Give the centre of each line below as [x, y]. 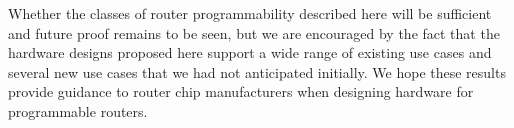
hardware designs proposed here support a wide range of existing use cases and [250, 52]
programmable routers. [78, 110]
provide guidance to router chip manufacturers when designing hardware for [241, 91]
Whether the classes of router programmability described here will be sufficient [250, 13]
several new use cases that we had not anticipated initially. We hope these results [257, 71]
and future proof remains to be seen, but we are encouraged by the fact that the [254, 32]
